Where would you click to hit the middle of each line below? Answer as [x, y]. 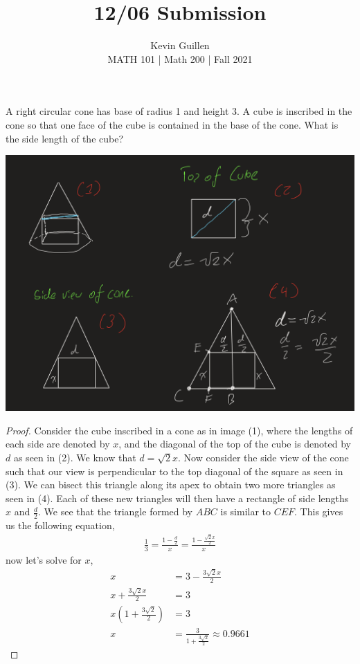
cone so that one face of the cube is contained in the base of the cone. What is [172, 124]
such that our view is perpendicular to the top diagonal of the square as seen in [174, 471]
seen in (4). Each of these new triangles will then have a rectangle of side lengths [177, 498]
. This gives [319, 511]
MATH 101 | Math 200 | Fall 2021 [180, 58]
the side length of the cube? [65, 138]
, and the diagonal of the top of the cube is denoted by [235, 444]
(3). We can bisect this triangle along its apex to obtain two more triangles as [171, 485]
